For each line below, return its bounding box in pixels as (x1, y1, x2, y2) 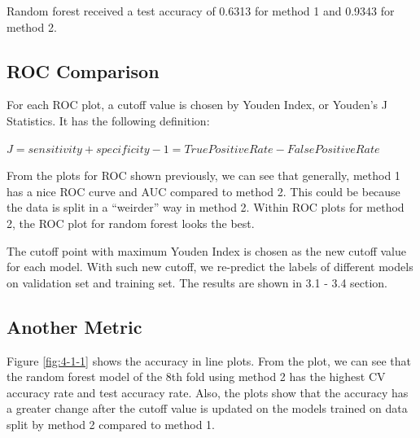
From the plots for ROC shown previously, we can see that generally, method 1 (7, 167, 400, 184)
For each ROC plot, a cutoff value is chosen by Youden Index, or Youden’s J (7, 96, 387, 113)
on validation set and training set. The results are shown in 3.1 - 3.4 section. (7, 274, 388, 291)
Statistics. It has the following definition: (7, 112, 210, 129)
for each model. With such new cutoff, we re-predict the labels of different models (7, 258, 413, 275)
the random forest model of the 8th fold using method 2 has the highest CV (7, 368, 386, 385)
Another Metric (7, 313, 142, 339)
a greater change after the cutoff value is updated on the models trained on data (7, 400, 408, 417)
